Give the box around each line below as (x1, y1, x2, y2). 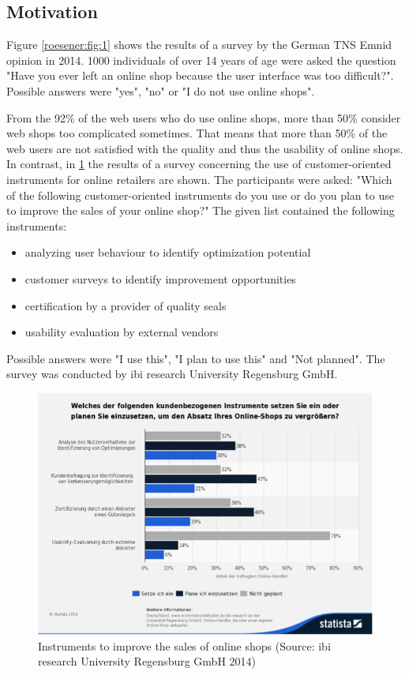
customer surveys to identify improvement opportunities (24, 270, 296, 287)
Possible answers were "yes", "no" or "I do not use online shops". (6, 82, 315, 99)
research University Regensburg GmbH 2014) (38, 653, 256, 669)
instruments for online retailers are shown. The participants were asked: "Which (6, 171, 392, 187)
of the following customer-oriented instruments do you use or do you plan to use (6, 186, 394, 203)
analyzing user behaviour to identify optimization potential (24, 244, 311, 261)
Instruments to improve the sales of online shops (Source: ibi (38, 637, 331, 654)
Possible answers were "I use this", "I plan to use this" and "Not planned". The (6, 350, 385, 366)
